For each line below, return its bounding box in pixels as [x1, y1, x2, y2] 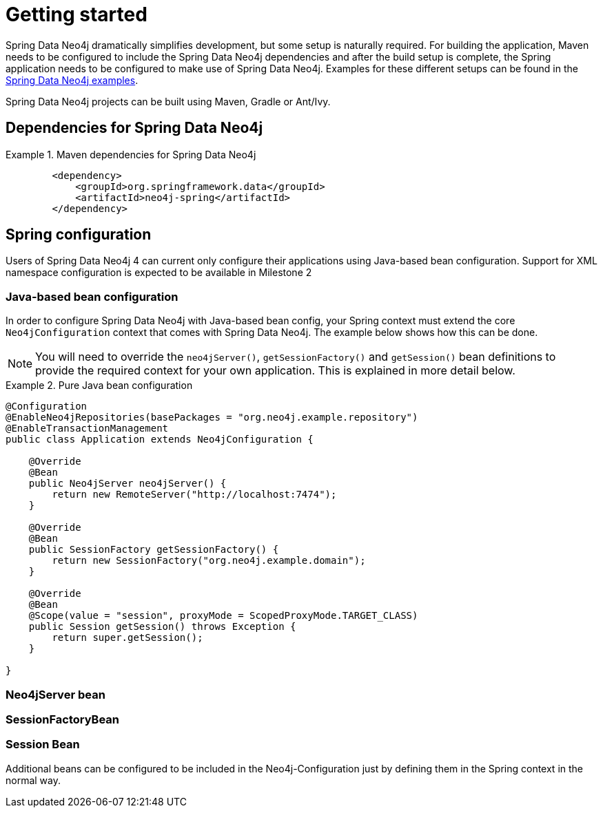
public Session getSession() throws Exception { [28, 621, 296, 633]
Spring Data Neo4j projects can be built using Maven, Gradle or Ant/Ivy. [6, 95, 331, 107]
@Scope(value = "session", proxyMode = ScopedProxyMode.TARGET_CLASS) [28, 610, 418, 622]
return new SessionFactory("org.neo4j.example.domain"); [52, 555, 366, 567]
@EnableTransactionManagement [6, 423, 169, 434]
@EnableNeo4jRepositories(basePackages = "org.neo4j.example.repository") [6, 412, 418, 423]
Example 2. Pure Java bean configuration [6, 379, 193, 392]
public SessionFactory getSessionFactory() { [28, 544, 279, 556]
